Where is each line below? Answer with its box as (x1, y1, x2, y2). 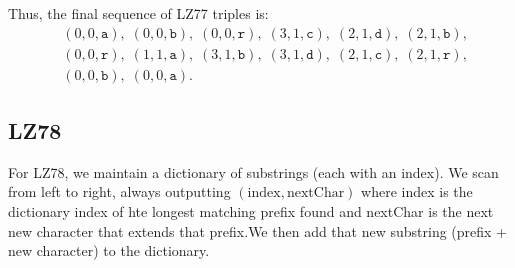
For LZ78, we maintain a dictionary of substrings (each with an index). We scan (8, 161, 499, 182)
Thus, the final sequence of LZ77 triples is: (8, 3, 269, 23)
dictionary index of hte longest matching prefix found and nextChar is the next (8, 201, 494, 222)
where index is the (361, 181, 473, 202)
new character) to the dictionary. (8, 240, 210, 261)
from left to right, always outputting (8, 181, 231, 202)
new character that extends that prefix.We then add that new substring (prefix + (8, 220, 508, 241)
